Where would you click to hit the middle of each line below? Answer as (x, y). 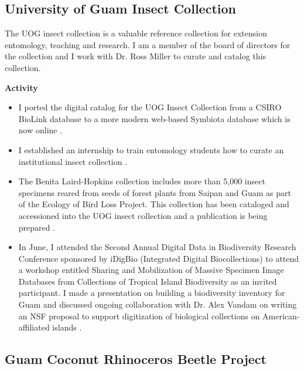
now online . (40, 130)
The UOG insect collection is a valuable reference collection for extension (136, 33)
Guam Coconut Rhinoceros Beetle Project (136, 359)
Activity (21, 87)
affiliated (34, 327)
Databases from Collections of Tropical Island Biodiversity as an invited (148, 281)
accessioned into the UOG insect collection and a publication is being (143, 215)
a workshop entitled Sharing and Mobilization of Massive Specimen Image (151, 270)
